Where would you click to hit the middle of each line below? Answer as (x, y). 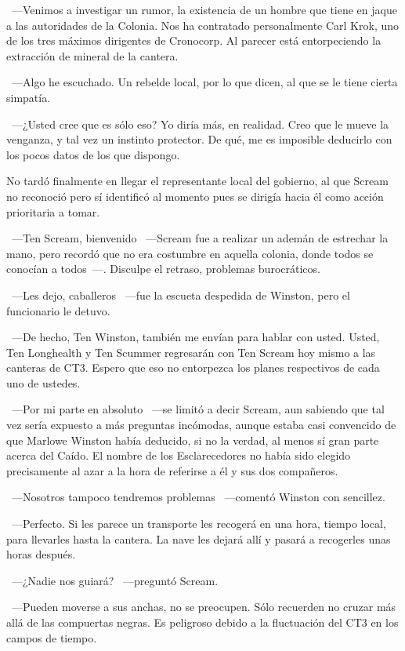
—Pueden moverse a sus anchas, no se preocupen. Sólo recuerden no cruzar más (204, 607)
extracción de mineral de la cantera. (92, 55)
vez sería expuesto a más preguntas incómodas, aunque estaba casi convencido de (201, 425)
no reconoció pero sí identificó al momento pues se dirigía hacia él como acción (195, 196)
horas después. (41, 554)
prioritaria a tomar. (53, 211)
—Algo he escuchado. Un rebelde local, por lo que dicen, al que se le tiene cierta (204, 82)
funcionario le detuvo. (58, 310)
